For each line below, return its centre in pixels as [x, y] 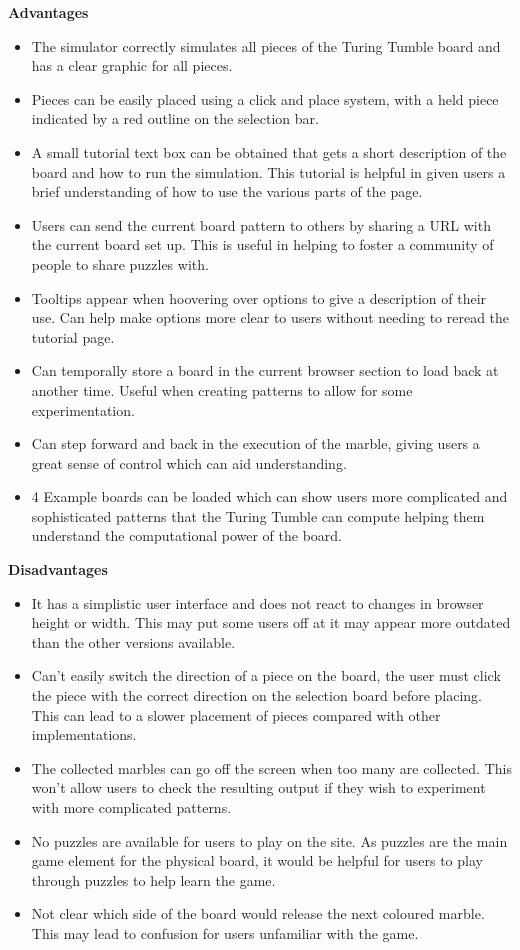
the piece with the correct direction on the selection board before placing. [257, 695]
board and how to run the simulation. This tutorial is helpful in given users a [268, 171]
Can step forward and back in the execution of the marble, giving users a [255, 443]
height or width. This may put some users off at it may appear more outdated [271, 622]
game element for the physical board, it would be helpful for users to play [257, 860]
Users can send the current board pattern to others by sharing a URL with [261, 224]
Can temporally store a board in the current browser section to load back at [265, 370]
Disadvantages [58, 569]
